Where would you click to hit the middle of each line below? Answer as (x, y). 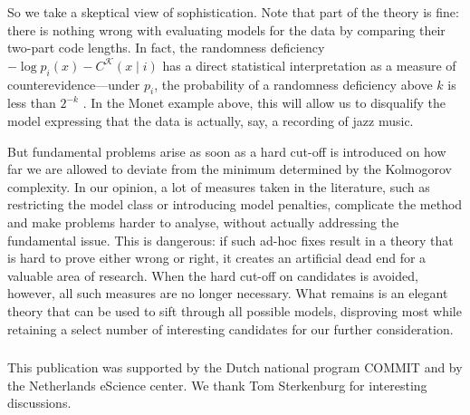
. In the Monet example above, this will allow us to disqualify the (264, 103)
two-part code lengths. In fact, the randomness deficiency (166, 48)
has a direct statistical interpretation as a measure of (309, 65)
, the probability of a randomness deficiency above (293, 84)
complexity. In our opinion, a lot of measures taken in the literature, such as (219, 186)
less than (32, 103)
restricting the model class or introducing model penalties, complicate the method (235, 204)
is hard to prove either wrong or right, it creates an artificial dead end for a (217, 258)
